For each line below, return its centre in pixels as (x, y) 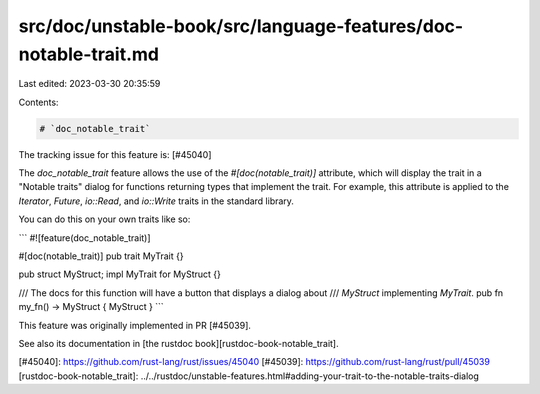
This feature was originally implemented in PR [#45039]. (135, 325)
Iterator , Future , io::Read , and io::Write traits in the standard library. (156, 201)
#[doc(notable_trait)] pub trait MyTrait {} (101, 256)
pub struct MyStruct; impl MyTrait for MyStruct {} (120, 274)
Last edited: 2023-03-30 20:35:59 (89, 84)
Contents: (38, 102)
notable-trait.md (89, 54)
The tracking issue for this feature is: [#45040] (115, 154)
